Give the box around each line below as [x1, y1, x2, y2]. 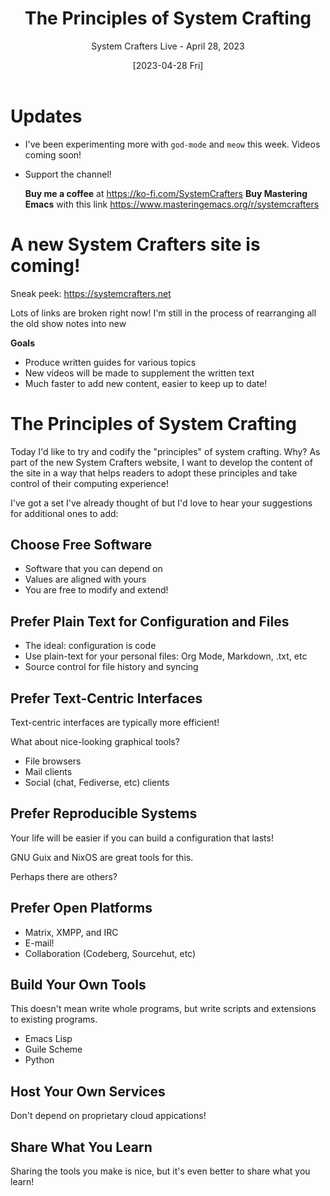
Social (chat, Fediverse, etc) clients [24, 777, 170, 788]
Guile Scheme [24, 1043, 83, 1056]
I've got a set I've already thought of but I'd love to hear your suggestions [10, 497, 313, 509]
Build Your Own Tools [10, 977, 147, 994]
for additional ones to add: [10, 507, 119, 519]
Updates [10, 105, 83, 127]
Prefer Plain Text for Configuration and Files [10, 613, 290, 630]
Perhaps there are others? [10, 870, 118, 882]
